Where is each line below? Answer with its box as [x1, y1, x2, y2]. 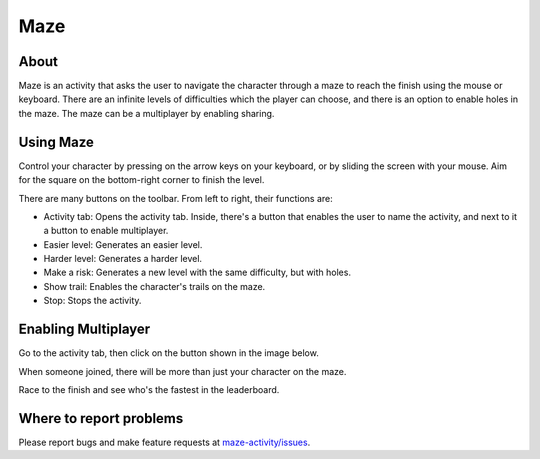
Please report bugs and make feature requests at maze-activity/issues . [18, 436, 311, 448]
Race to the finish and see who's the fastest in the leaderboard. [18, 383, 280, 395]
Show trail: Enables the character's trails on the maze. [43, 280, 266, 292]
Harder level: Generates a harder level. [43, 253, 203, 265]
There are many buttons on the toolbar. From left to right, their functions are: [18, 192, 334, 204]
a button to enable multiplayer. [43, 225, 169, 237]
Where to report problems [18, 410, 184, 427]
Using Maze [18, 133, 95, 150]
